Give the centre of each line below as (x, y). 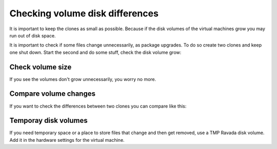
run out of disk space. (33, 35)
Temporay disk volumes (49, 121)
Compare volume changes (53, 94)
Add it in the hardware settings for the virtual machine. (67, 140)
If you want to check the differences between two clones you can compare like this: (98, 106)
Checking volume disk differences (84, 13)
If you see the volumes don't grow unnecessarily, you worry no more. (83, 79)
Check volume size (41, 67)
